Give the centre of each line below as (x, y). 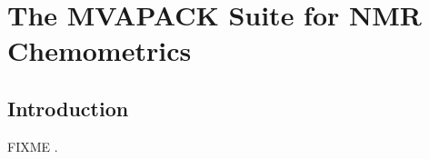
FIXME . (33, 146)
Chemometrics (100, 50)
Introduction (68, 108)
